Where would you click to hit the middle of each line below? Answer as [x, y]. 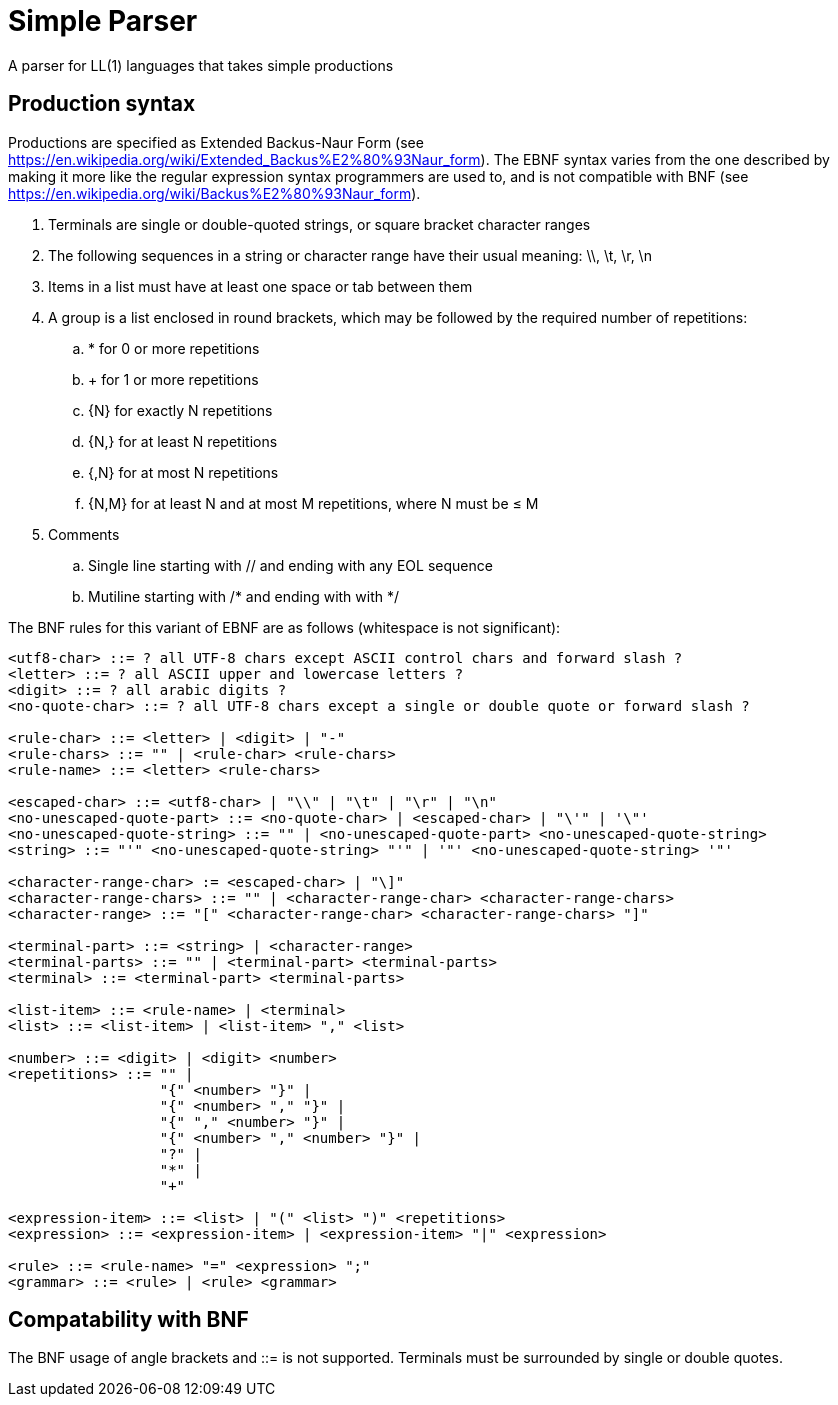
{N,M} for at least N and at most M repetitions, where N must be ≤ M [313, 503]
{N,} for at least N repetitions [183, 441]
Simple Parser [103, 21]
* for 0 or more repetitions [174, 348]
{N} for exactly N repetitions [180, 410]
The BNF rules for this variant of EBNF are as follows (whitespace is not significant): [284, 627]
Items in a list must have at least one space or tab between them [260, 286]
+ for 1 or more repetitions [173, 379]
